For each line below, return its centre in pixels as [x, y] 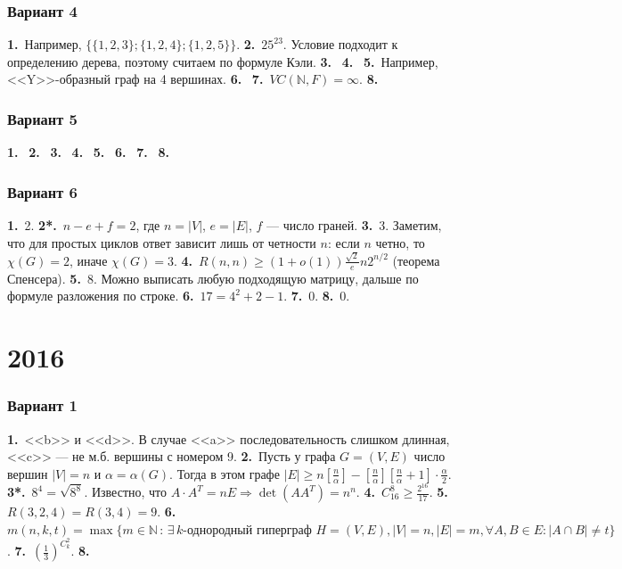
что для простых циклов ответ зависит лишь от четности [162, 242]
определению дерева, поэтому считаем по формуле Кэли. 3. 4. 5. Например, [223, 61]
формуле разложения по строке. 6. [101, 296]
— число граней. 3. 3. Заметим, [354, 225]
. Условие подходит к [340, 44]
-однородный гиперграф [247, 530]
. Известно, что [126, 491]
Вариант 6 [42, 191]
